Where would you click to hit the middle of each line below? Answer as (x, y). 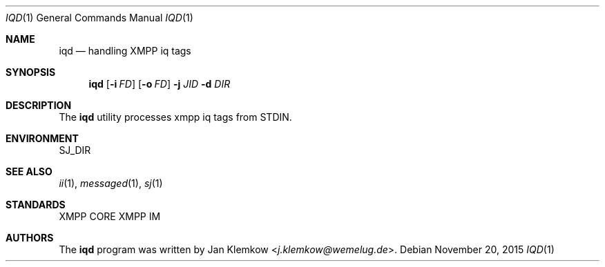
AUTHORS (30, 238)
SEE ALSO (29, 171)
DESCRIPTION (39, 105)
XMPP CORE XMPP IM (110, 216)
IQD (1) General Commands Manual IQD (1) (99, 18)
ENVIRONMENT (42, 138)
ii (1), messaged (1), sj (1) (111, 183)
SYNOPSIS (31, 72)
